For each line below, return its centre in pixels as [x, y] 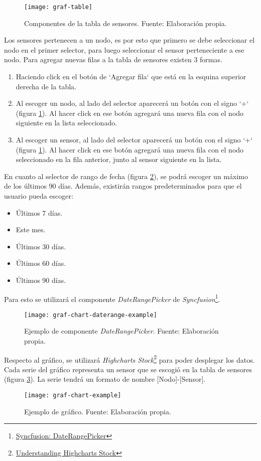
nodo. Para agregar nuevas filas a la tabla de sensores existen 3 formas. [113, 59]
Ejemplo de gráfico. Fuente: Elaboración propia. [98, 411]
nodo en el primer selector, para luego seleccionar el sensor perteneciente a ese [124, 49]
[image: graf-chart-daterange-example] [91, 315]
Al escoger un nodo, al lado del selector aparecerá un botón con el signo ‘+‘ [132, 103]
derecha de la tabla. [46, 86]
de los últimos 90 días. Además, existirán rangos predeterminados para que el [123, 186]
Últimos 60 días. [41, 263]
